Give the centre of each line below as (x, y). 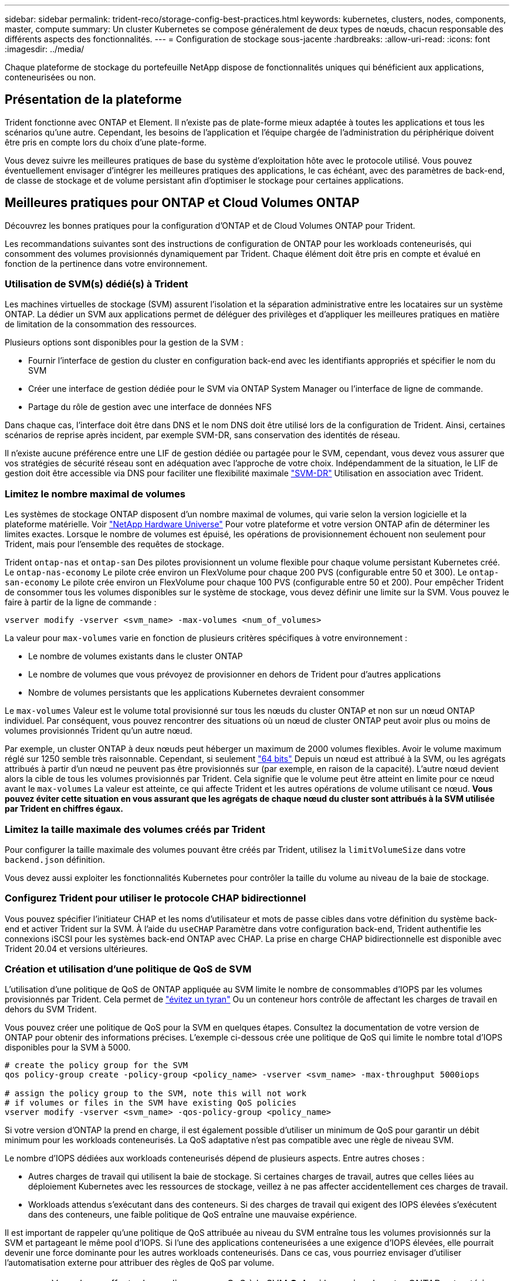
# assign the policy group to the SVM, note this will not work (156, 1094)
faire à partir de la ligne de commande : (81, 602)
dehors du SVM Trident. (51, 1009)
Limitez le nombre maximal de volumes (95, 494)
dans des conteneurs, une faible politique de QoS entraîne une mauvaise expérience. (193, 1215)
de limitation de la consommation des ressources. (101, 324)
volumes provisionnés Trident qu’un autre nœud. (99, 731)
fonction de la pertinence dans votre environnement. (106, 263)
